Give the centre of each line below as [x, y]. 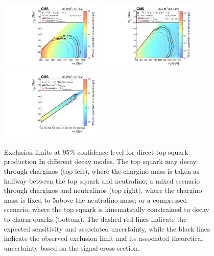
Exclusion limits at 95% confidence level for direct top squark [96, 151]
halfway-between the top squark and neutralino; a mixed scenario [102, 180]
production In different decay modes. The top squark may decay [100, 161]
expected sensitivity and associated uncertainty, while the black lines [107, 228]
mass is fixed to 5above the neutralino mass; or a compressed [95, 199]
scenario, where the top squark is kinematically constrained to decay [107, 209]
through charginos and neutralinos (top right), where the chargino [103, 190]
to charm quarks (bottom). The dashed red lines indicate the [95, 219]
